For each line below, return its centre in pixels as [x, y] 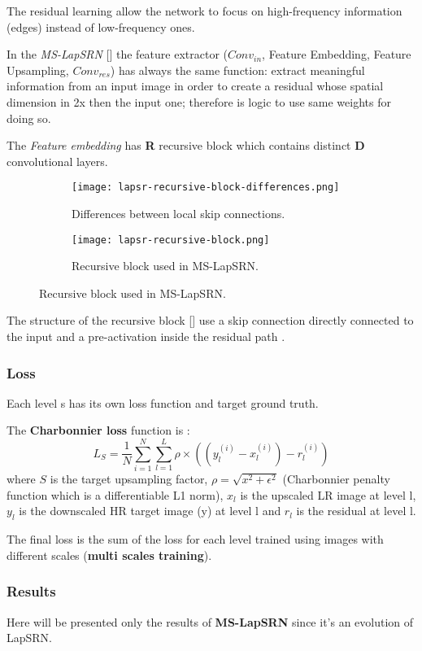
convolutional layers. [57, 161]
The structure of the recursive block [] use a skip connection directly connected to [210, 320]
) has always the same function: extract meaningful [237, 70]
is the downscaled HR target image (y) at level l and [150, 511]
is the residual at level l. [356, 511]
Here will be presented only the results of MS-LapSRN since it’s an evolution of [210, 621]
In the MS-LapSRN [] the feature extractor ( [117, 54]
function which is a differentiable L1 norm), [115, 494]
